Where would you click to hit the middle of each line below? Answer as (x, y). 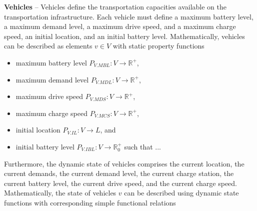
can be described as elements (48, 46)
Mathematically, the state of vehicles (60, 193)
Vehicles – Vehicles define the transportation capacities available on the (115, 6)
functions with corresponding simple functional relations (90, 202)
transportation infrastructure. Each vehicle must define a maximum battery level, (129, 16)
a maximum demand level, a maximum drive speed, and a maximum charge (120, 26)
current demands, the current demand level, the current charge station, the (119, 173)
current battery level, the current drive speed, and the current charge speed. (121, 183)
